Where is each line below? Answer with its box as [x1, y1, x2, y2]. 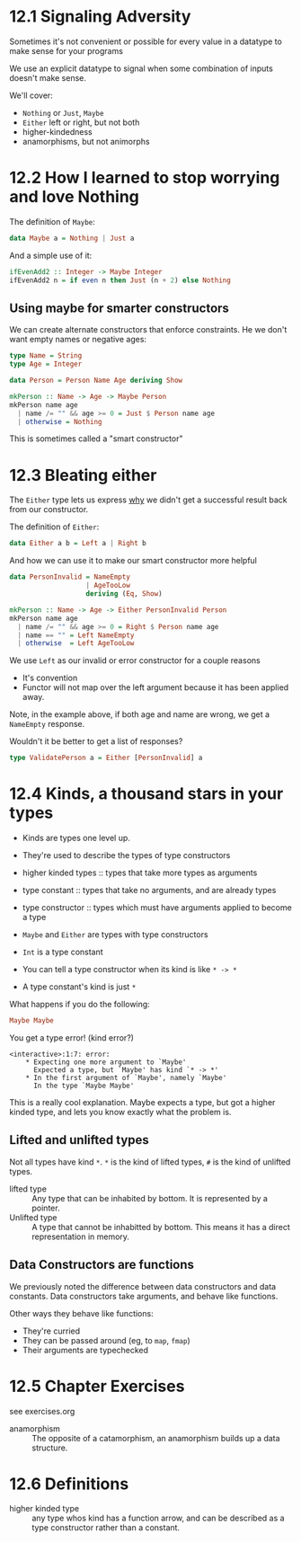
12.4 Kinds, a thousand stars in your [9, 784, 284, 804]
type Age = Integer [9, 359, 83, 369]
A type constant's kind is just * [22, 981, 137, 992]
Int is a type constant [22, 946, 103, 958]
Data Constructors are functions [9, 1257, 195, 1272]
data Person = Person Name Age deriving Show [9, 376, 182, 385]
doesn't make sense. [9, 72, 87, 83]
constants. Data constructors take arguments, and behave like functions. [9, 1290, 279, 1301]
